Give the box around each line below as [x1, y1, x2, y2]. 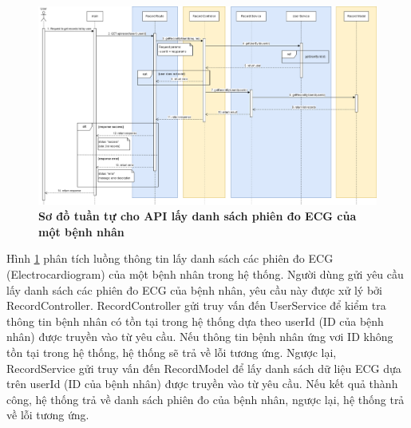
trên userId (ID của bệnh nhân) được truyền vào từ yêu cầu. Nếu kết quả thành [6, 375, 398, 392]
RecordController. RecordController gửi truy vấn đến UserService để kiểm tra [6, 297, 386, 314]
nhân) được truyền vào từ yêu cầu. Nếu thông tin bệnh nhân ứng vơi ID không [6, 328, 393, 345]
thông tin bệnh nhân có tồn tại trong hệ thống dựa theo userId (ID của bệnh [6, 312, 384, 329]
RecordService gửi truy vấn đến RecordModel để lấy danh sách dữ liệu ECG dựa [6, 359, 401, 376]
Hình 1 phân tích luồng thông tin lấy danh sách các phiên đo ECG [6, 250, 334, 267]
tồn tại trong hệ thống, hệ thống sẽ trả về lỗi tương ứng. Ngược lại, [6, 344, 337, 361]
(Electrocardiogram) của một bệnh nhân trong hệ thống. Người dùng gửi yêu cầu [6, 266, 404, 283]
